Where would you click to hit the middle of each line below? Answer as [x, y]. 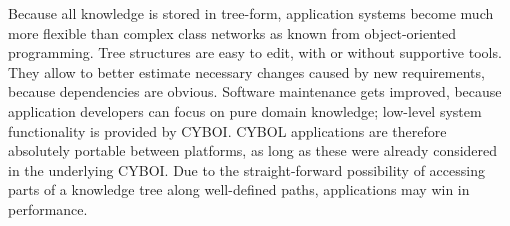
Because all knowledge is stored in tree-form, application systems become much [251, 13]
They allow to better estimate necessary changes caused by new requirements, [246, 71]
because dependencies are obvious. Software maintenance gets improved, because [255, 91]
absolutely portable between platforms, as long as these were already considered [253, 150]
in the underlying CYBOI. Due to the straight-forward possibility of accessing [246, 169]
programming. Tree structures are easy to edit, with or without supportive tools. [255, 52]
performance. [48, 208]
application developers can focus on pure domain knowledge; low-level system [245, 110]
